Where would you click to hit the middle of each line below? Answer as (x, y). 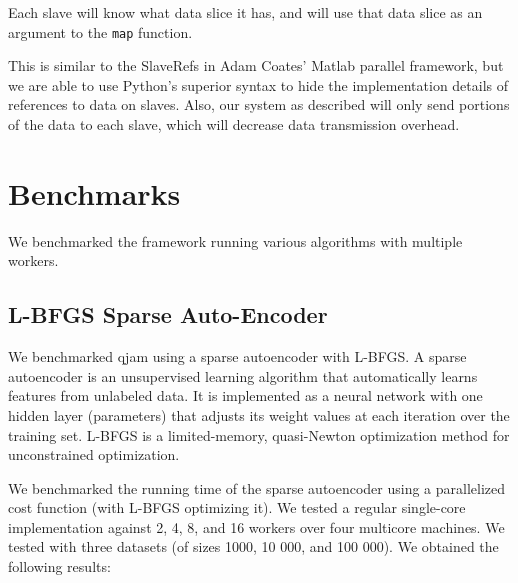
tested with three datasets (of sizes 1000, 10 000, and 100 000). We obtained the (253, 546)
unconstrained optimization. (94, 454)
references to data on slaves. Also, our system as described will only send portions (259, 104)
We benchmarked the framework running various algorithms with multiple (235, 240)
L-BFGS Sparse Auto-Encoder (168, 314)
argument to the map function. (100, 31)
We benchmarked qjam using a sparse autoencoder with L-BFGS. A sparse (237, 356)
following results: (59, 566)
